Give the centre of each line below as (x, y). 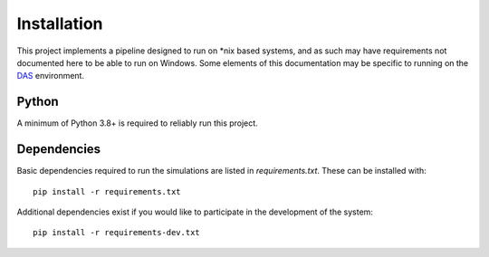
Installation (60, 24)
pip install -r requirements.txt (107, 191)
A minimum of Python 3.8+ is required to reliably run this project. (137, 123)
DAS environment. (51, 76)
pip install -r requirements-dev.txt (117, 233)
